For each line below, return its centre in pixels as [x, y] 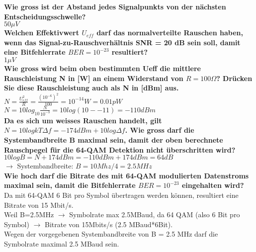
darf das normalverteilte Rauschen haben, [170, 33]
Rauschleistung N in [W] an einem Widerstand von [94, 78]
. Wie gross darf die [160, 130]
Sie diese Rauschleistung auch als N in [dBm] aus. [91, 88]
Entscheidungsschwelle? [45, 16]
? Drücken [234, 78]
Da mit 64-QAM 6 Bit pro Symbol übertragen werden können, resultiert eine [121, 195]
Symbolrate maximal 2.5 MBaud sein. [62, 243]
